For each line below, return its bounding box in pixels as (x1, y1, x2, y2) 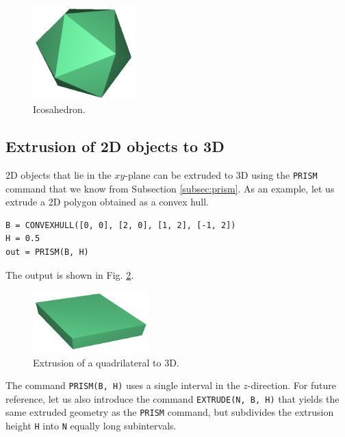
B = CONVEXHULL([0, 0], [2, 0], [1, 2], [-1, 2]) (5, 220, 236, 230)
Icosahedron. (33, 102, 86, 116)
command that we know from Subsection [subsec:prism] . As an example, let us (5, 181, 335, 195)
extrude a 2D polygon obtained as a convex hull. (5, 195, 209, 209)
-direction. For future (247, 378, 336, 392)
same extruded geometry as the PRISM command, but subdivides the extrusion (5, 405, 334, 419)
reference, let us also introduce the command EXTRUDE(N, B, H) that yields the (5, 391, 340, 405)
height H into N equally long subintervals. (5, 419, 177, 433)
